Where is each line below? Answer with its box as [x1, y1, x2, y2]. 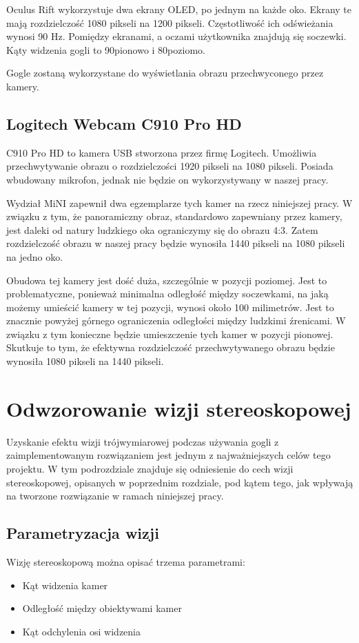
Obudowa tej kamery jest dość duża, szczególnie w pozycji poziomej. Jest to [6, 273, 327, 287]
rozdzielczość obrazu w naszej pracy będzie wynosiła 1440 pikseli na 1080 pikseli [6, 236, 345, 250]
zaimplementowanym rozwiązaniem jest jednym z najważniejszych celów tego [6, 448, 331, 462]
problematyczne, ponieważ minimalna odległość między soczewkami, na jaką [6, 286, 329, 301]
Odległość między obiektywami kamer [22, 601, 182, 615]
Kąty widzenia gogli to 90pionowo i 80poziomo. [6, 42, 205, 57]
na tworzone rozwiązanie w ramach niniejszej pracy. [6, 488, 224, 503]
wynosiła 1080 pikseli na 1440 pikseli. [6, 354, 164, 368]
